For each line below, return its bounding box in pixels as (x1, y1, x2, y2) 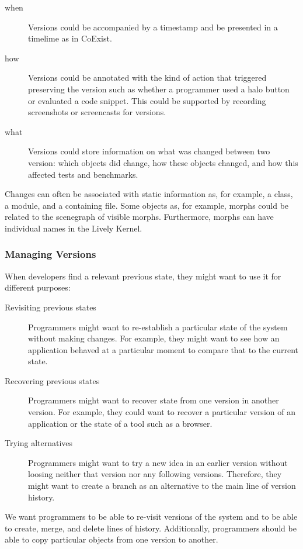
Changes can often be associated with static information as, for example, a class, (5, 188, 293, 200)
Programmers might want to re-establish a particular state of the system (28, 320, 288, 333)
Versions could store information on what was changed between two (28, 145, 270, 157)
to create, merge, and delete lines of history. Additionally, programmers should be (5, 522, 297, 534)
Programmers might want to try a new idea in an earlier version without (28, 456, 288, 468)
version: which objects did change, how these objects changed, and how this (28, 156, 298, 168)
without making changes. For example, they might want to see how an (28, 332, 280, 344)
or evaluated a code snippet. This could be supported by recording (28, 94, 266, 106)
